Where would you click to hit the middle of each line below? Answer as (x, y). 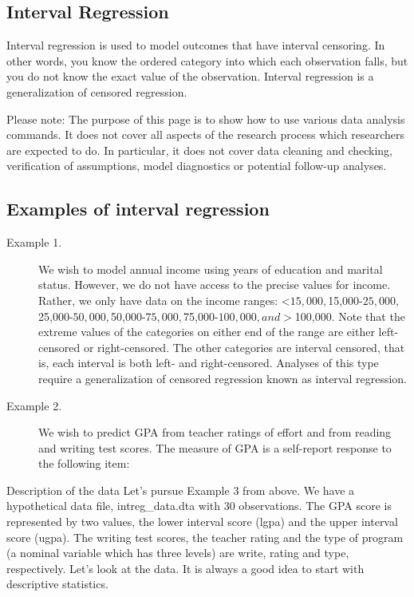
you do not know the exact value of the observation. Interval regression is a (190, 76)
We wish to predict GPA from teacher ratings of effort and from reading (215, 432)
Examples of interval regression (138, 209)
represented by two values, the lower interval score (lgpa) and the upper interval (202, 522)
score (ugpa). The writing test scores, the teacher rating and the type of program (205, 537)
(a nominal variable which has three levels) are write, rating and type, (178, 553)
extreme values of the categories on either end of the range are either (207, 332)
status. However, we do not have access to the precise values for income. (215, 285)
